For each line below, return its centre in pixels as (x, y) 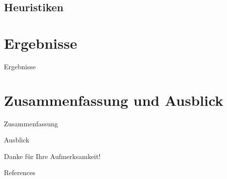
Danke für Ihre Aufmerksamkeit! (52, 156)
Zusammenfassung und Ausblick (114, 100)
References (20, 172)
